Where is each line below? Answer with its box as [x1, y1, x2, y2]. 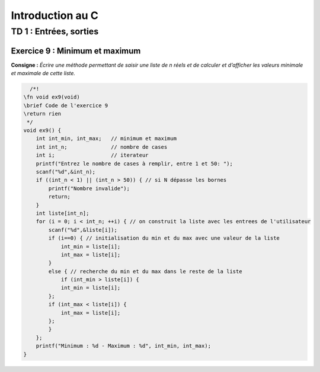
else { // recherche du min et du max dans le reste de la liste [48, 268, 242, 275]
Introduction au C [11, 9, 99, 22]
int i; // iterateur [36, 152, 149, 159]
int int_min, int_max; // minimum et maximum [36, 135, 177, 142]
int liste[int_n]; [36, 210, 89, 216]
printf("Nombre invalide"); [48, 185, 130, 192]
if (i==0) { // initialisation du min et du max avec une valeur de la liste [48, 235, 280, 242]
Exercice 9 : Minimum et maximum [11, 46, 141, 56]
